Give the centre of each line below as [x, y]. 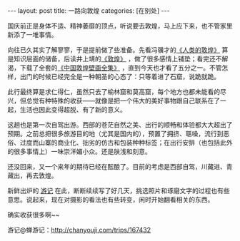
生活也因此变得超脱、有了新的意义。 [73, 109]
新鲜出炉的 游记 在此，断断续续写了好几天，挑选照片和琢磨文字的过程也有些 [119, 191]
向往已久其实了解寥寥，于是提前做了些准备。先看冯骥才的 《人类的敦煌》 [114, 50]
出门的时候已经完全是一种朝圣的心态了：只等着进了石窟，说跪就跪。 [120, 77]
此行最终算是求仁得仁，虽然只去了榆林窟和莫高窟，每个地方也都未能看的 [114, 92]
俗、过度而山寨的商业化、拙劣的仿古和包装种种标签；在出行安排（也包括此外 [120, 143]
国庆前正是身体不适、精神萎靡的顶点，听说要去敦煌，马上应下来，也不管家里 [120, 26]
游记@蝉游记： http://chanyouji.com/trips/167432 [79, 230]
